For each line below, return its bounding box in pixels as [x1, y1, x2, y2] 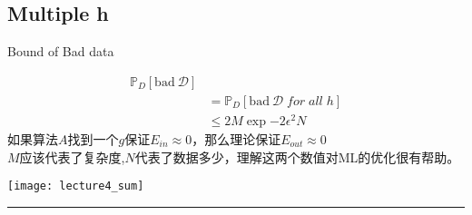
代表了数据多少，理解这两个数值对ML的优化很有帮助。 [134, 147, 460, 166]
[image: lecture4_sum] [7, 180, 144, 193]
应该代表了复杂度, [19, 147, 125, 166]
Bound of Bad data [7, 42, 114, 61]
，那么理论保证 [192, 129, 281, 148]
